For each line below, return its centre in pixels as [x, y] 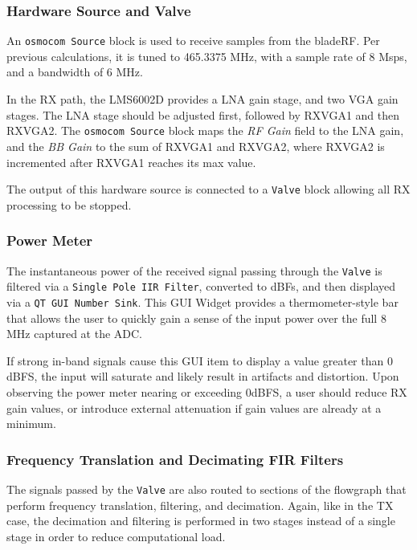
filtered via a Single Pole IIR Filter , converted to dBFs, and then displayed [201, 286]
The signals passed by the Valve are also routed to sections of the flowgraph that [206, 489]
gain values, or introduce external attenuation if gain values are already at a [194, 407]
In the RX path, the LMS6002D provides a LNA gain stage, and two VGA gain [202, 99]
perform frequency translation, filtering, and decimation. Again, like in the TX [200, 505]
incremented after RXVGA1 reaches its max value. [131, 162]
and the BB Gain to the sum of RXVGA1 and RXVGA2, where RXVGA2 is [196, 146]
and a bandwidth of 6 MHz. [75, 72]
